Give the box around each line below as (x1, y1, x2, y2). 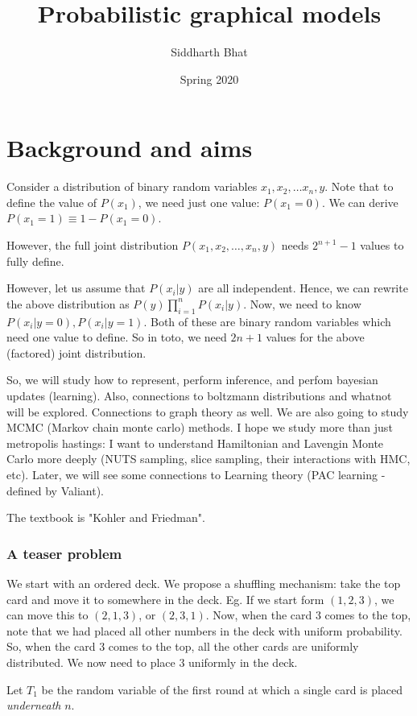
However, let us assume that (6, 279, 146, 296)
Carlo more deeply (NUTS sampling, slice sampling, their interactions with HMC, (6, 450, 411, 467)
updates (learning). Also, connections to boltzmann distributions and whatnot (6, 387, 392, 404)
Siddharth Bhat (171, 43, 248, 60)
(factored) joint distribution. (6, 344, 147, 361)
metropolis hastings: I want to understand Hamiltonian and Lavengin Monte (6, 434, 384, 451)
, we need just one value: (138, 193, 260, 210)
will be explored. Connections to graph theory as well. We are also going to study (6, 403, 409, 420)
